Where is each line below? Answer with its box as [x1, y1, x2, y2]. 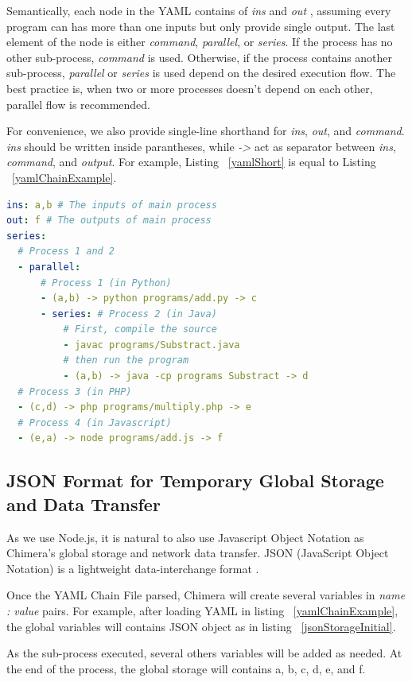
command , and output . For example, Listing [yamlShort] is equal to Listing [6, 153, 376, 170]
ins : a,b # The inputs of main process [6, 199, 217, 211]
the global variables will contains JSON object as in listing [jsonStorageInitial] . [6, 618, 396, 634]
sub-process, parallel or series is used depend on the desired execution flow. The [6, 64, 396, 81]
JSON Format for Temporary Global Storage [6, 468, 384, 493]
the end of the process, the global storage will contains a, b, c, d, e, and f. [6, 660, 366, 676]
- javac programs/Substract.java [63, 339, 240, 351]
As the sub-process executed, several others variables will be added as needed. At [6, 645, 402, 661]
